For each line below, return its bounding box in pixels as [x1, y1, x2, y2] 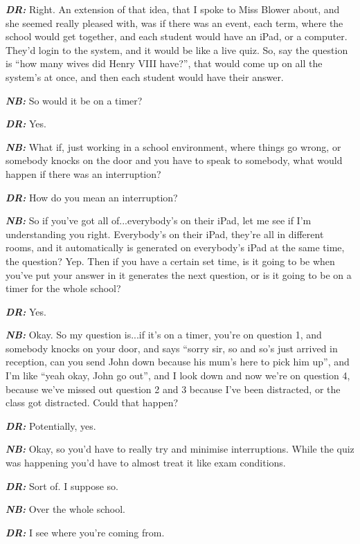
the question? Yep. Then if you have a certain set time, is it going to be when [6, 253, 335, 268]
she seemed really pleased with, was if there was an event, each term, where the [6, 15, 343, 30]
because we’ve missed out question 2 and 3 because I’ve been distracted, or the [6, 381, 341, 396]
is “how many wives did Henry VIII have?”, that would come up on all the [6, 56, 323, 71]
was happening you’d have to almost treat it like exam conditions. [6, 455, 286, 470]
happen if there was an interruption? [6, 166, 161, 181]
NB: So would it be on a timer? [6, 93, 143, 107]
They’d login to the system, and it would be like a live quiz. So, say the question [6, 42, 348, 57]
